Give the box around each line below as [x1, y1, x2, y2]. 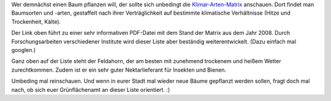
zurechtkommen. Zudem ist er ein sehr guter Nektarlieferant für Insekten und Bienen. [11, 66, 227, 73]
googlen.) [11, 46, 36, 53]
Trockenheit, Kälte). [11, 18, 61, 25]
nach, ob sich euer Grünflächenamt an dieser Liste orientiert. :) [11, 86, 170, 93]
